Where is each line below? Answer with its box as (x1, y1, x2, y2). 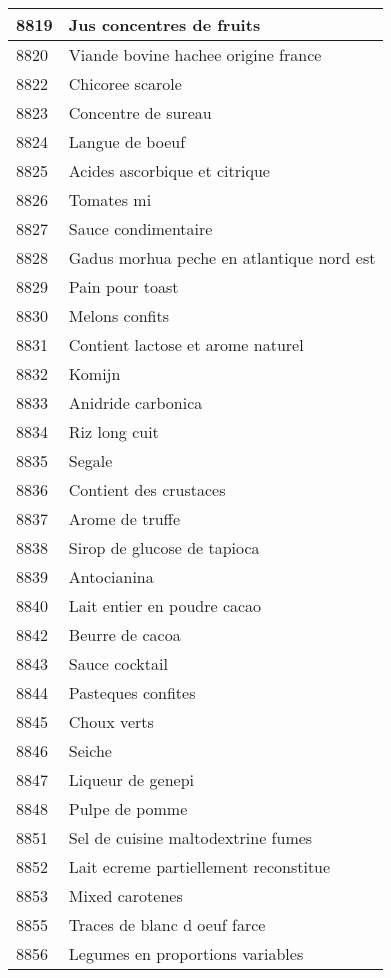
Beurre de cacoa (68, 623, 181, 646)
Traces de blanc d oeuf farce (68, 913, 266, 936)
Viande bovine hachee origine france (68, 43, 322, 66)
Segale (68, 449, 113, 472)
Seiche (68, 739, 112, 762)
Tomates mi (68, 188, 152, 211)
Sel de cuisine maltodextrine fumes (68, 826, 313, 849)
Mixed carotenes (68, 884, 183, 907)
